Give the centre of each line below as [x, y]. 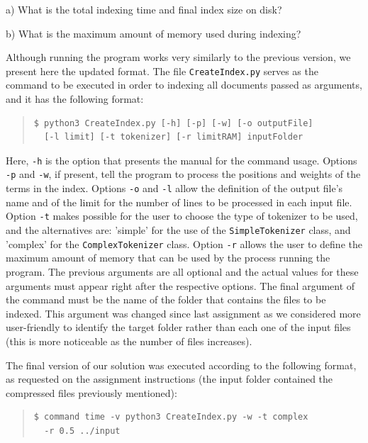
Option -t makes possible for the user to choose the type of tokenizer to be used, [182, 216]
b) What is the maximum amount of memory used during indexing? [154, 33]
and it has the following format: [75, 99]
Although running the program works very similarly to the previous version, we [178, 57]
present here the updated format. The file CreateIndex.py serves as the [162, 71]
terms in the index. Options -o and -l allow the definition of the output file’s [174, 188]
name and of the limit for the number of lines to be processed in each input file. [179, 202]
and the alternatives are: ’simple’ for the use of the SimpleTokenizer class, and [178, 230]
